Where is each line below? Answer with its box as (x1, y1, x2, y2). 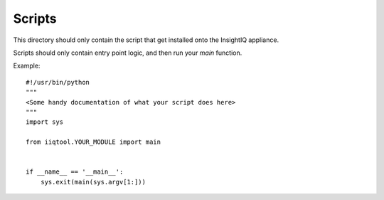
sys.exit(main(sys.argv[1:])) (40, 178, 146, 186)
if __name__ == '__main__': (26, 168, 124, 176)
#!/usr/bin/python (26, 78, 90, 86)
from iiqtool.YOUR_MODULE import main (26, 138, 161, 146)
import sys (26, 118, 64, 126)
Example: (13, 61, 41, 70)
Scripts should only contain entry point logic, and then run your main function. (13, 48, 242, 57)
